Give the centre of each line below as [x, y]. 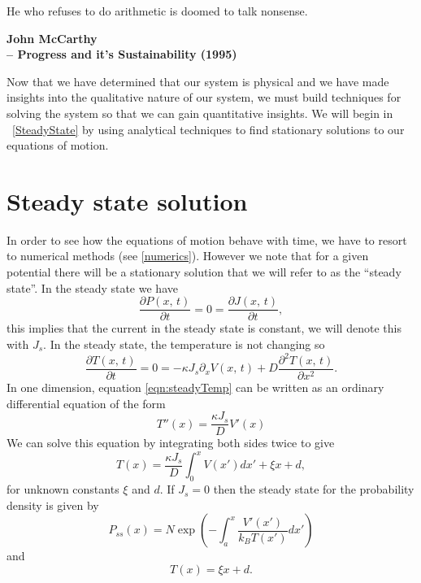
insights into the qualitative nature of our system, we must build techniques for [204, 97]
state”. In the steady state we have [92, 287]
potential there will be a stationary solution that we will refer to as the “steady [204, 272]
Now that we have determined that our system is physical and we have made [198, 81]
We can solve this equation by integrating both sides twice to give [171, 443]
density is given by [53, 505]
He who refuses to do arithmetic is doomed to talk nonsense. [157, 11]
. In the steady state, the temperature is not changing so [184, 344]
